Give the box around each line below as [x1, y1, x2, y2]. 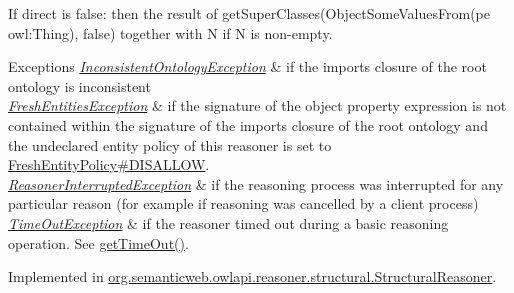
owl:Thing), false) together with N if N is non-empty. [8, 22, 333, 43]
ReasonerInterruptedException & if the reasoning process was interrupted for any [8, 173, 504, 194]
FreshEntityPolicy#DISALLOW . [8, 154, 210, 175]
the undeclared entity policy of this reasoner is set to [8, 134, 332, 155]
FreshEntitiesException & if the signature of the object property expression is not [8, 95, 507, 116]
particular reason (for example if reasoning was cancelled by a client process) [8, 193, 479, 214]
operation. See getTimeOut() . [8, 232, 189, 253]
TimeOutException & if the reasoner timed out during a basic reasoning [8, 212, 449, 233]
